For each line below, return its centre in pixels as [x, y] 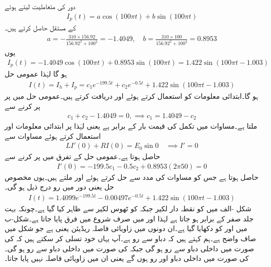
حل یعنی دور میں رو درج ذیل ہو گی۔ [59, 187]
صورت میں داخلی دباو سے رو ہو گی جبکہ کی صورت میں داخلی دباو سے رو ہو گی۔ [129, 248]
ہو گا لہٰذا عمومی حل [36, 74]
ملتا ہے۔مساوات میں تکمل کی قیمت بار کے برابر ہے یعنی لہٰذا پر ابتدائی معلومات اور [131, 126]
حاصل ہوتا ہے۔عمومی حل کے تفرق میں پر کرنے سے [82, 156]
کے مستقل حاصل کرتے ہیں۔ [40, 28]
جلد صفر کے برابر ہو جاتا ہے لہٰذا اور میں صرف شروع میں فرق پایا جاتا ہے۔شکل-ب [129, 218]
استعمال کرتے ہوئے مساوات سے [53, 136]
